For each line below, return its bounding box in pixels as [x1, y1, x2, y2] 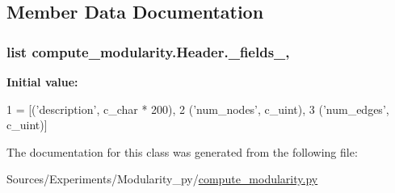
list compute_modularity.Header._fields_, [6, 41, 290, 61]
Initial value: [6, 73, 78, 90]
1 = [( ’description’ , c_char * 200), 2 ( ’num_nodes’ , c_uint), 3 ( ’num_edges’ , [6, 100, 389, 117]
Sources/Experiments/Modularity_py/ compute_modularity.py [6, 170, 318, 187]
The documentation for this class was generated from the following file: [6, 143, 358, 160]
